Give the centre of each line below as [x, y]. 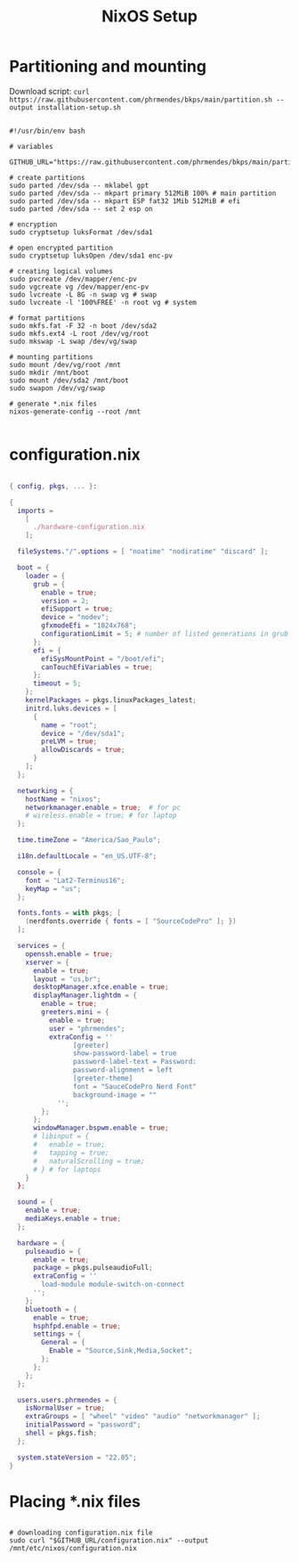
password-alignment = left [123, 1070]
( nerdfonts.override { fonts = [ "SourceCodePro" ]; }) [131, 921]
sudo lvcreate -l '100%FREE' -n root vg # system [103, 302]
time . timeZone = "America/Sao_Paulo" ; [89, 840]
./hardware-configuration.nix [89, 527]
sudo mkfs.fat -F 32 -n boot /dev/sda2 [83, 326]
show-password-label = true [125, 1053]
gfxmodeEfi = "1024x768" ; [89, 626]
